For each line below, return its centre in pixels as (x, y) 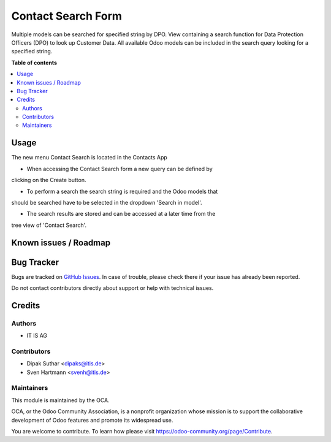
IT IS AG (37, 336)
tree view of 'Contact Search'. (49, 225)
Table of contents (34, 63)
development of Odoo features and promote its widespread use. (92, 420)
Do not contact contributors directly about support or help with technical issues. (112, 288)
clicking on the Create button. (49, 180)
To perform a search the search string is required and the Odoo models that (122, 191)
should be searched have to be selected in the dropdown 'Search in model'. (107, 202)
